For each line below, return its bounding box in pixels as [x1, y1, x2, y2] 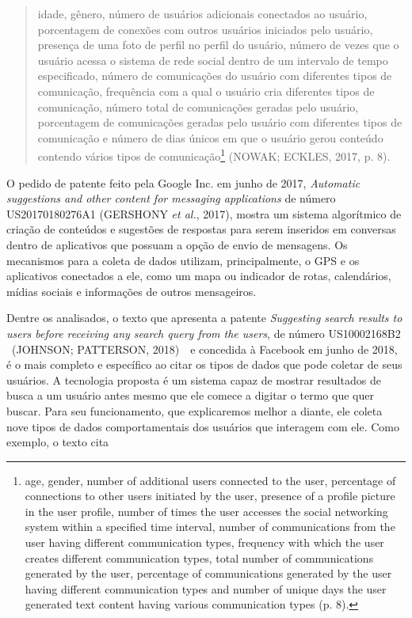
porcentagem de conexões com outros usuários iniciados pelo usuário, [37, 21, 373, 37]
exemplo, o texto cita [6, 434, 109, 450]
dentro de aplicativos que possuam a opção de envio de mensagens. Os [6, 236, 348, 252]
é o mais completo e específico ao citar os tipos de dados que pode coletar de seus [6, 356, 402, 373]
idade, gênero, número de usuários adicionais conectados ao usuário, [37, 6, 368, 21]
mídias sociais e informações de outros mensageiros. [6, 282, 257, 299]
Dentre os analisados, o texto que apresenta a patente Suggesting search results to [6, 309, 402, 326]
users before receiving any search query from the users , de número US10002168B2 [6, 324, 401, 341]
